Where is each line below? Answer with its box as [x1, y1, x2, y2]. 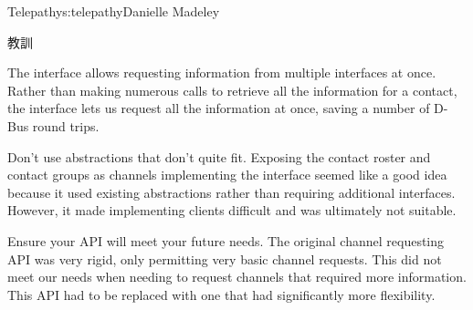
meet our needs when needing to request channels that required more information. [7, 267, 467, 286]
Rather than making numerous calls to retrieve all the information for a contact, [7, 80, 457, 99]
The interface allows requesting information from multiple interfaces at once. [7, 63, 436, 82]
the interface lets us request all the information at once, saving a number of [7, 98, 430, 118]
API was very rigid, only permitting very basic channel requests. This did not [7, 249, 442, 268]
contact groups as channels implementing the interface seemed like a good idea [7, 165, 447, 184]
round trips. [32, 116, 100, 135]
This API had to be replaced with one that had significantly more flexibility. [7, 284, 436, 304]
